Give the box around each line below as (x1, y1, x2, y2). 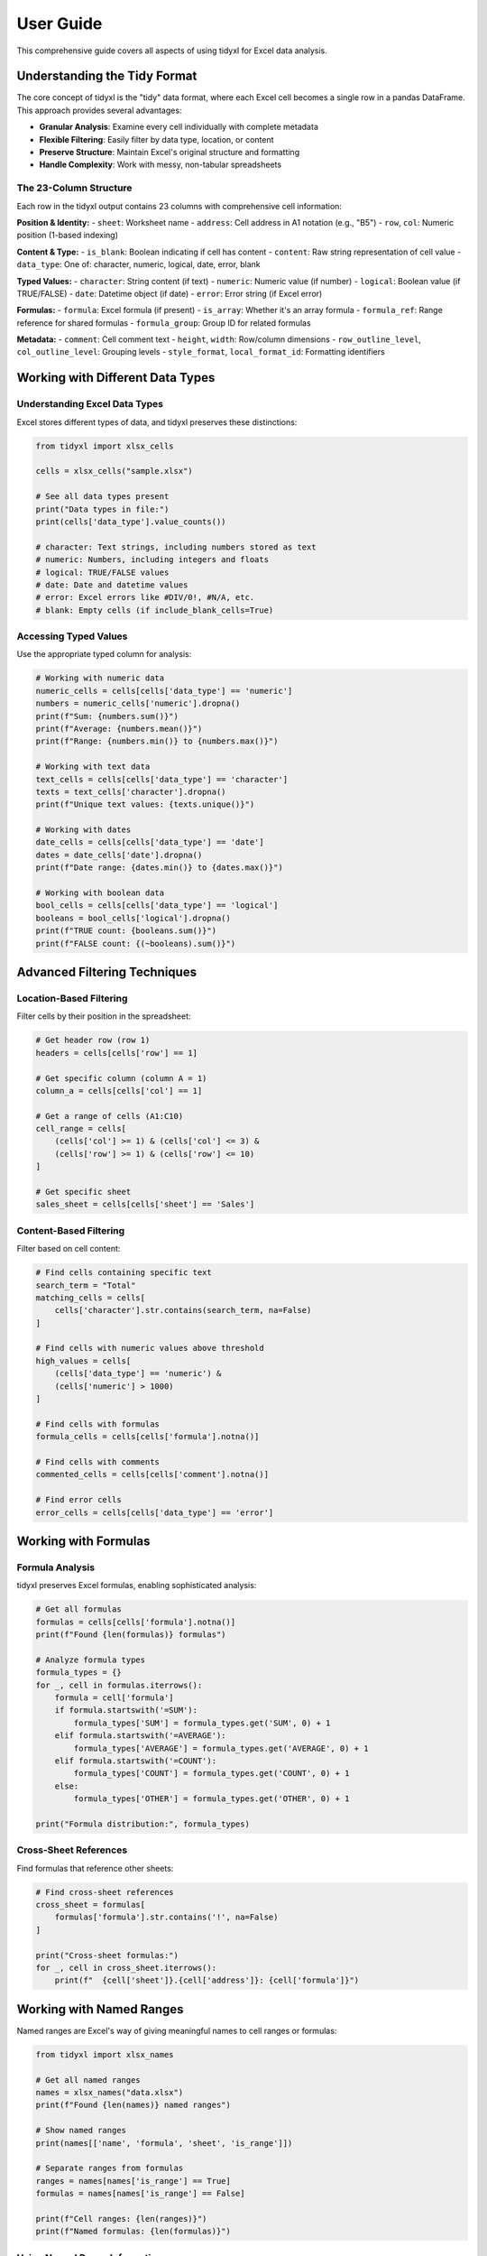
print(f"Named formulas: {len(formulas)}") (35, 2226, 232, 2237)
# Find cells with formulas (35, 1419, 160, 1429)
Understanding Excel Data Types (16, 398, 164, 411)
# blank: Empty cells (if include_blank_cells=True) (35, 605, 274, 615)
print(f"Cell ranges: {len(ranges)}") (35, 2214, 207, 2224)
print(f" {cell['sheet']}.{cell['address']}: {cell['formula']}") (54, 1975, 360, 1985)
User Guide (16, 14, 103, 33)
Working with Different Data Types (16, 370, 216, 385)
